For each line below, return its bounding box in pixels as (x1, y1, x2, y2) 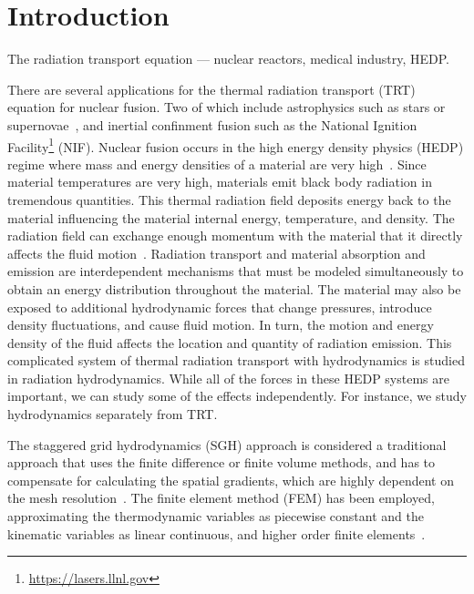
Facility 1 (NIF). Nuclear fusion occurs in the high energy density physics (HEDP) (7, 134, 464, 156)
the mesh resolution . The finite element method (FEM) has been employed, (7, 488, 435, 507)
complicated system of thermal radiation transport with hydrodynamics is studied (7, 351, 465, 370)
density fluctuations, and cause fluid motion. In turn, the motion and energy (7, 315, 434, 334)
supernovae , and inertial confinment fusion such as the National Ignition (7, 115, 417, 134)
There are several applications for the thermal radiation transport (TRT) (7, 79, 416, 98)
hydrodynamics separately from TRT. (7, 405, 218, 424)
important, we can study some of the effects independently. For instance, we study (7, 386, 467, 405)
